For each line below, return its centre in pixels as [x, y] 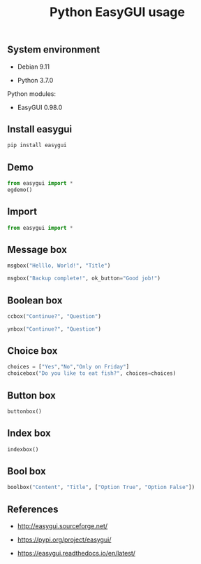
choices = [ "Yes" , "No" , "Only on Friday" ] [68, 367]
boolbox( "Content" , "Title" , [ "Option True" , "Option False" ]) [101, 488]
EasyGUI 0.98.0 [40, 107]
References [33, 509]
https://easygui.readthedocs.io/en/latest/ [76, 553]
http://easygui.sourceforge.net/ [62, 526]
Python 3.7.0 [35, 80]
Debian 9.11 [33, 67]
